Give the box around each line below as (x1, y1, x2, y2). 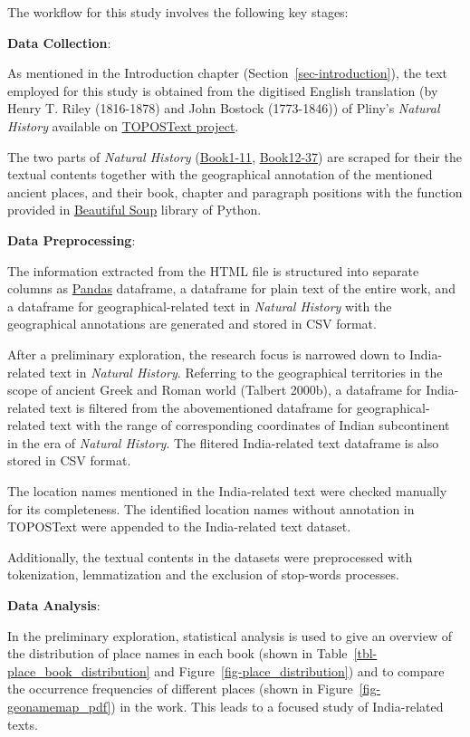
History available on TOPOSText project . (7, 116, 239, 135)
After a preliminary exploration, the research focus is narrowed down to (7, 344, 406, 363)
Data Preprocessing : (7, 230, 136, 249)
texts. (7, 714, 38, 733)
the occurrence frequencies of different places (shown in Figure (7, 679, 353, 698)
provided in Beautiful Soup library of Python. (7, 200, 262, 219)
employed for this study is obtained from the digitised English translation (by (7, 81, 438, 100)
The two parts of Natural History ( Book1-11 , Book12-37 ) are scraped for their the (7, 147, 462, 166)
